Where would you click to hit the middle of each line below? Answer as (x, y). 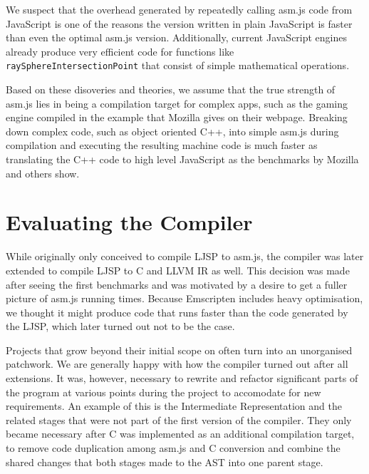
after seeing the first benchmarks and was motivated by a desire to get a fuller (177, 284)
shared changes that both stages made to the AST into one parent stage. (165, 462)
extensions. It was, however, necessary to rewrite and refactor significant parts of (182, 378)
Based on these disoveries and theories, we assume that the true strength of (171, 89)
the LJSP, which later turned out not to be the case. (120, 326)
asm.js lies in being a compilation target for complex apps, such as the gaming (177, 103)
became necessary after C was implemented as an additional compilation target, (180, 434)
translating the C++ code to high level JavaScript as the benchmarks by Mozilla (182, 159)
